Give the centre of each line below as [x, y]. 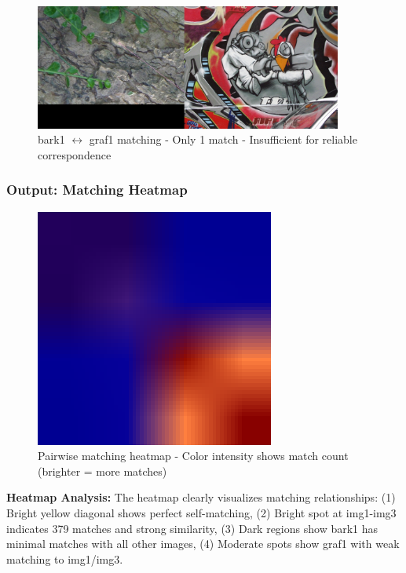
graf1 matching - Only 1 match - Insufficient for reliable [223, 139]
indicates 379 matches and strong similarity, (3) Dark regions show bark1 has [192, 528]
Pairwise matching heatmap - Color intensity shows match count [193, 456]
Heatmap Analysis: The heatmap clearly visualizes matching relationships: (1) [201, 497]
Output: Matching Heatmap [97, 190]
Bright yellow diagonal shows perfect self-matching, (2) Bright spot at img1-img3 [201, 512]
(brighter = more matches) [102, 471]
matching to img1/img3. [65, 558]
